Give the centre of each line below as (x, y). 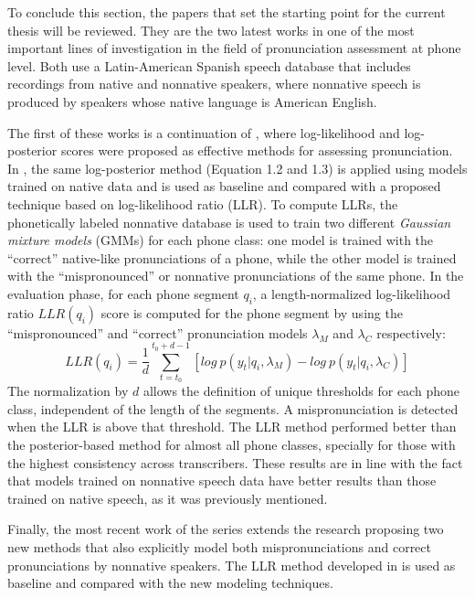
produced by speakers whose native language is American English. (192, 101)
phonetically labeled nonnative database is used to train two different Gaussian (229, 222)
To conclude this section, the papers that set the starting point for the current (227, 12)
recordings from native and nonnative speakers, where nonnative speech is (214, 84)
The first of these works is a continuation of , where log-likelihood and (204, 132)
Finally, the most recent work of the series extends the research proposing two (226, 529)
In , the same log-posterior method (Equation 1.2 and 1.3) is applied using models (237, 168)
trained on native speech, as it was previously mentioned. (168, 498)
